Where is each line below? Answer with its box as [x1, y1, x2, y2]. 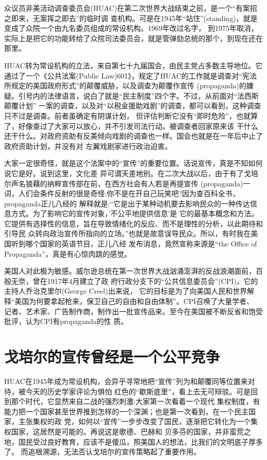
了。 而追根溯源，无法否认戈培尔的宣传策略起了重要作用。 [4, 446, 201, 457]
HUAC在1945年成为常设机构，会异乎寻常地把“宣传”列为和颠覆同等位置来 [4, 375, 248, 386]
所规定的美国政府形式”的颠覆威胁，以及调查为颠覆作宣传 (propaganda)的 [4, 80, 246, 91]
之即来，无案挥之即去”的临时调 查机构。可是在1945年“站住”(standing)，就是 [4, 12, 258, 23]
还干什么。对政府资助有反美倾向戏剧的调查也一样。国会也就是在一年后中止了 [4, 130, 263, 141]
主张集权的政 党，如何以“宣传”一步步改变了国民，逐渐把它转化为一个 [18, 416, 251, 427]
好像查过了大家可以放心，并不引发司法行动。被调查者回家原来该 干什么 [18, 120, 258, 131]
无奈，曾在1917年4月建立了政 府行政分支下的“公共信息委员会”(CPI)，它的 [11, 275, 258, 286]
